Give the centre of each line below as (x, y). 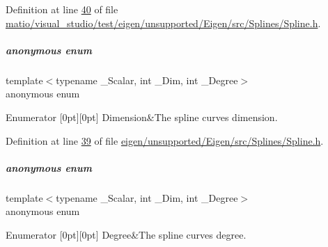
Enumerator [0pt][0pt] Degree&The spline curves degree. (126, 234)
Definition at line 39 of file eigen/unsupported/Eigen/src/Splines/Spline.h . (165, 140)
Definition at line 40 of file (62, 9)
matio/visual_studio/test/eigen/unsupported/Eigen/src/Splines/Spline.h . (163, 23)
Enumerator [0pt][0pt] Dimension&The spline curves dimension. (142, 117)
